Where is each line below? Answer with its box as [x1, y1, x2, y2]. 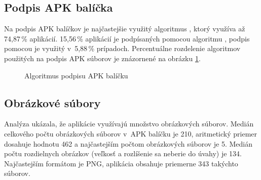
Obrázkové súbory [4, 95, 101, 110]
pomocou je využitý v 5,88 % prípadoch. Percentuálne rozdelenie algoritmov [4, 43, 241, 54]
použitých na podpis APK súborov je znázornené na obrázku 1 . [4, 53, 201, 63]
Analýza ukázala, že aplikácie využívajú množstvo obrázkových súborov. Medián [4, 118, 254, 129]
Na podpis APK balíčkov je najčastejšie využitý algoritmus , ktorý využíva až [4, 23, 245, 34]
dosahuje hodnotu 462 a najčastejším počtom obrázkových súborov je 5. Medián [4, 138, 253, 149]
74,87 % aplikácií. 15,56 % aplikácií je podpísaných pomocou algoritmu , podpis [4, 33, 250, 43]
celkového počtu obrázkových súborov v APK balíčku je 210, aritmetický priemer [4, 128, 257, 139]
